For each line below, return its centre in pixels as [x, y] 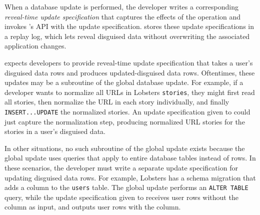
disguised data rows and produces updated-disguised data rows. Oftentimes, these [130, 72]
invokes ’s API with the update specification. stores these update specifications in [129, 26]
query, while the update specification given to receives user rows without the [121, 197]
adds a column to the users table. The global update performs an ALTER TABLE [126, 187]
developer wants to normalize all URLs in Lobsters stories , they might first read [130, 92]
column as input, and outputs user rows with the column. [93, 207]
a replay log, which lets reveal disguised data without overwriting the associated [127, 36]
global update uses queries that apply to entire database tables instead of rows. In [130, 158]
